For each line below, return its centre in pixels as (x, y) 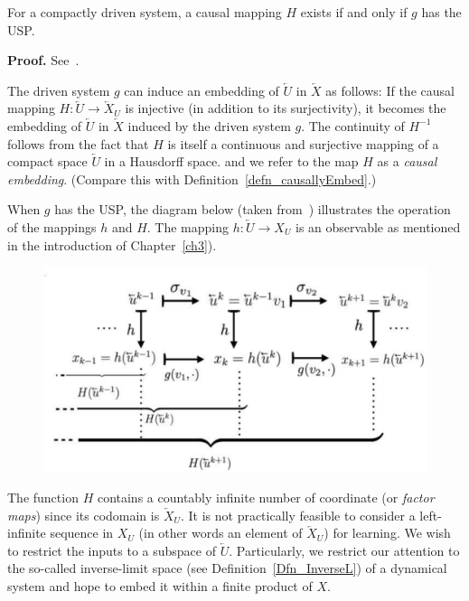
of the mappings (52, 226)
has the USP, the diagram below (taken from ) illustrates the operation (253, 209)
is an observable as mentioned (378, 226)
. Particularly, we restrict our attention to (344, 550)
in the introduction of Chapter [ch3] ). (112, 244)
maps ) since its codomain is (84, 515)
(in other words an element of (220, 533)
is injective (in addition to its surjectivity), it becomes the (286, 108)
